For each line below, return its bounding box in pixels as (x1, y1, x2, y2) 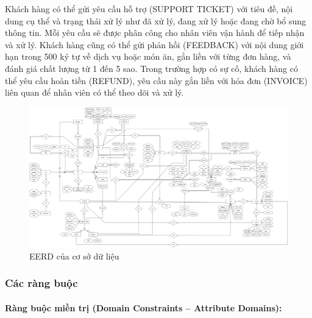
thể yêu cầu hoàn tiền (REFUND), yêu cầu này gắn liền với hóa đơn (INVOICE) (5, 74, 308, 87)
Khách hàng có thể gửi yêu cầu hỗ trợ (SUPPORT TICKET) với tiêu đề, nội (5, 2, 293, 15)
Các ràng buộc (5, 275, 78, 291)
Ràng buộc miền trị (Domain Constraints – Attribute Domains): (5, 302, 282, 314)
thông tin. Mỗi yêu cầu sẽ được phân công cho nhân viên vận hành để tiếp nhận (5, 26, 305, 39)
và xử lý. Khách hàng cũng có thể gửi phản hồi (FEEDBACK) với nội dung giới (5, 38, 304, 51)
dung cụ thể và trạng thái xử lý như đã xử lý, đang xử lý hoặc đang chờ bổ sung (5, 14, 307, 27)
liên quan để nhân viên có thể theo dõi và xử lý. (5, 86, 184, 99)
